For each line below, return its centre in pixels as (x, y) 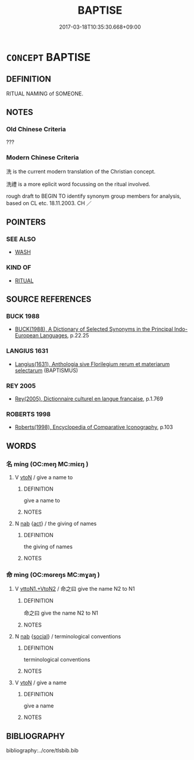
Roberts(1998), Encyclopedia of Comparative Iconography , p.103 (94, 427)
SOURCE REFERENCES (49, 300)
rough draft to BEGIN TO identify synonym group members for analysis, (94, 196)
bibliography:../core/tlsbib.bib (43, 750)
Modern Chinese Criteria (43, 157)
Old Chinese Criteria (36, 129)
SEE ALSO (21, 239)
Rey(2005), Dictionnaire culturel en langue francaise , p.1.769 (89, 399)
